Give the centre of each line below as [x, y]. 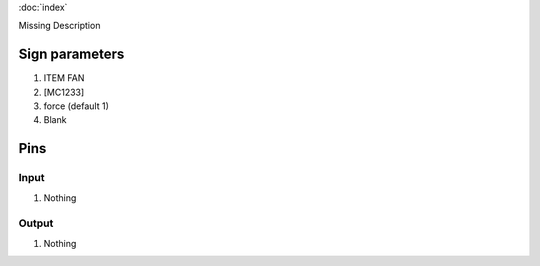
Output [36, 223]
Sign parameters [71, 54]
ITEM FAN [64, 78]
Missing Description [59, 26]
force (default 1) [76, 106]
